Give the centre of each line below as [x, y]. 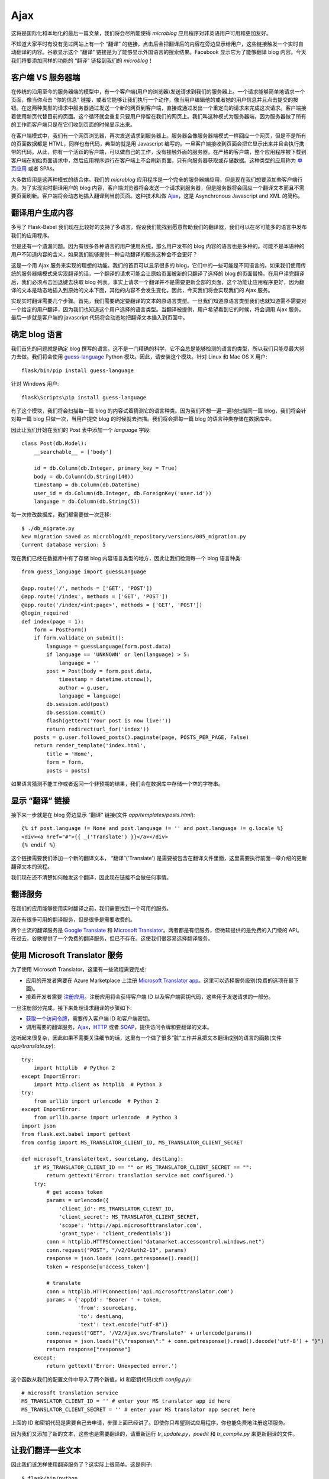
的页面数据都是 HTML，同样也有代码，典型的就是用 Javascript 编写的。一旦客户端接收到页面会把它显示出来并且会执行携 [158, 143]
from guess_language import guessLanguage [84, 572]
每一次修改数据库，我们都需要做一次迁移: [61, 515]
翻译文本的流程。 [32, 866]
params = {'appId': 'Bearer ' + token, [104, 1300]
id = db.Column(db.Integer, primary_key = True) [105, 468]
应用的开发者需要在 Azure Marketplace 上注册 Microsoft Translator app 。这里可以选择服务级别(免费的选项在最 [160, 980]
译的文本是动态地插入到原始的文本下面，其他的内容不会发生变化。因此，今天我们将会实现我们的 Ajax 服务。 [142, 290]
